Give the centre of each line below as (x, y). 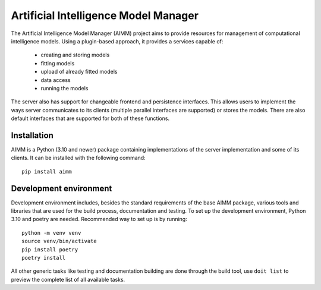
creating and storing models (75, 55)
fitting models (58, 63)
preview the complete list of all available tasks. (68, 279)
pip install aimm (47, 171)
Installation (32, 135)
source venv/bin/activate (59, 241)
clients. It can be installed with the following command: (78, 158)
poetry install (44, 258)
